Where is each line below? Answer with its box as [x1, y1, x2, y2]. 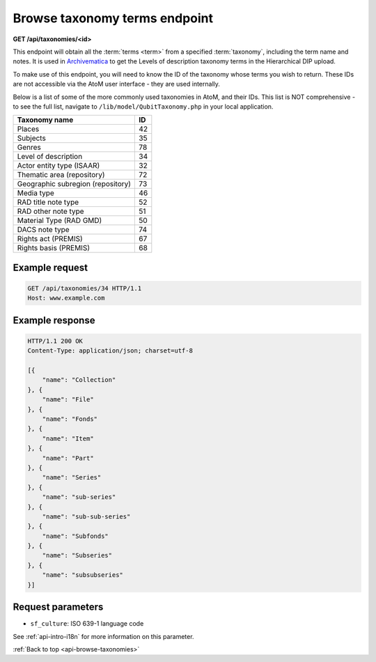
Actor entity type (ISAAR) [17, 161, 100, 171]
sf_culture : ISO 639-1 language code [30, 619, 144, 628]
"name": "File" [42, 396, 94, 403]
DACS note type [17, 225, 70, 235]
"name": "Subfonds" [42, 532, 109, 540]
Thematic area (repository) [17, 170, 105, 180]
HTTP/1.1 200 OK [27, 337, 84, 345]
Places [17, 124, 40, 134]
